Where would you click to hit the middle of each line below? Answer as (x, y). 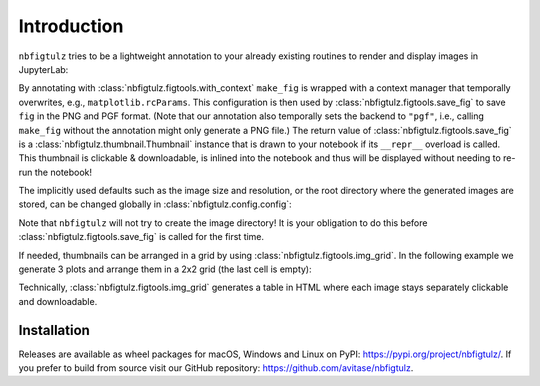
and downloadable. (58, 301)
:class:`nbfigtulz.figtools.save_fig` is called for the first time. (141, 237)
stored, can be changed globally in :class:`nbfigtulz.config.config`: (155, 204)
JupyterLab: (43, 69)
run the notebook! (55, 172)
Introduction (71, 26)
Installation (54, 330)
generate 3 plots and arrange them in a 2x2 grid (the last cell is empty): (165, 269)
